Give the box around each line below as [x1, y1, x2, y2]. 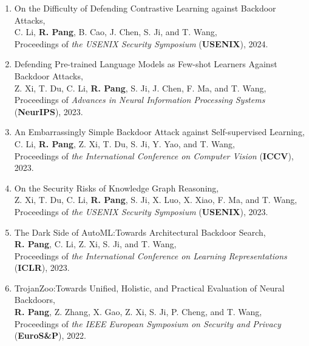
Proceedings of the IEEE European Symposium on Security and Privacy [14, 317, 281, 330]
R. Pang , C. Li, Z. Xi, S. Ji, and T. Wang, [14, 238, 177, 250]
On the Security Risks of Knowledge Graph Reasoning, [14, 181, 219, 194]
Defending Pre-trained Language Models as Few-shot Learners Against [14, 58, 277, 70]
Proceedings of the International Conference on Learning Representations [14, 249, 287, 262]
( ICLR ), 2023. [14, 261, 70, 274]
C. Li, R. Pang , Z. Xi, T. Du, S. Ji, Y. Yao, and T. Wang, [14, 137, 235, 150]
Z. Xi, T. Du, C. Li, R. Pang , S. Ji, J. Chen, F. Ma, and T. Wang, [14, 81, 267, 94]
